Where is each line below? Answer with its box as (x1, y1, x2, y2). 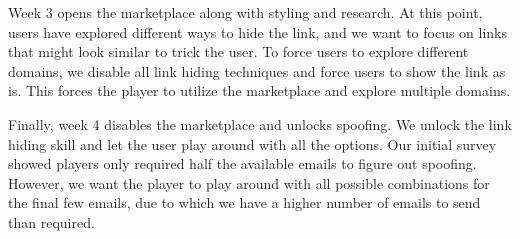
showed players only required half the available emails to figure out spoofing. (8, 153, 477, 174)
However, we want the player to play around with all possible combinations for (8, 172, 490, 193)
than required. (8, 211, 95, 232)
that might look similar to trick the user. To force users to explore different (8, 41, 469, 62)
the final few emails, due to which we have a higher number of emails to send (8, 192, 481, 213)
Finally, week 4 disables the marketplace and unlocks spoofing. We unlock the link (8, 113, 512, 134)
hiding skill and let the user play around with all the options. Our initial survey (8, 133, 497, 154)
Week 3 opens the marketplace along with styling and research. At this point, (8, 2, 483, 22)
